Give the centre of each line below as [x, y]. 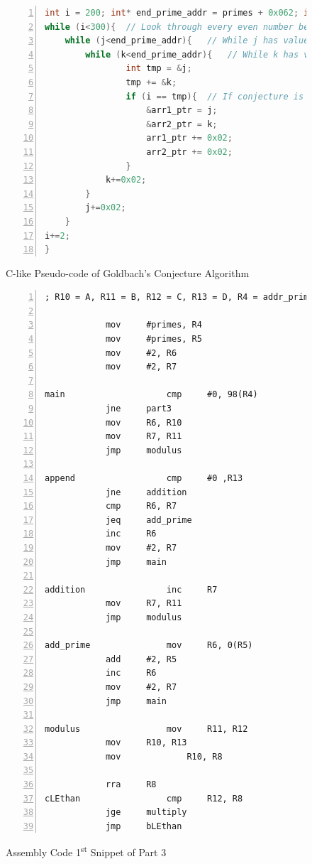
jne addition [146, 492]
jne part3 [138, 409]
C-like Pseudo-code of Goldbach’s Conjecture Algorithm [128, 272]
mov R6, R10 [144, 422]
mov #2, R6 [141, 353]
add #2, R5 [141, 659]
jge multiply [146, 812]
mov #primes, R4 [154, 325]
